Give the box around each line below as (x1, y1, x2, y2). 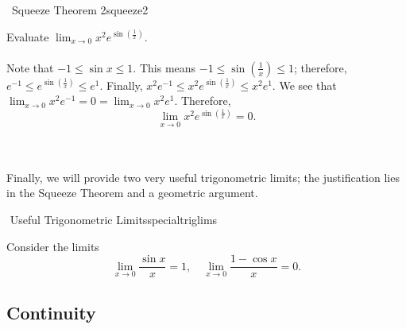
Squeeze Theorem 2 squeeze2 (11, 2, 149, 17)
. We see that (272, 76, 337, 93)
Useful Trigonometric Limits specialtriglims (10, 211, 218, 228)
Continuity (6, 300, 96, 324)
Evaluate (6, 28, 49, 45)
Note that (6, 59, 54, 75)
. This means (133, 59, 196, 75)
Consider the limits (6, 238, 99, 254)
